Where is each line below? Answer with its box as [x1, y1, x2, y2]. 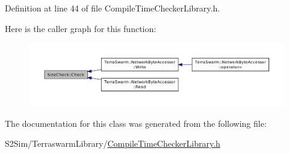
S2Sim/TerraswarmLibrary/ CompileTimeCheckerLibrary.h [5, 137, 220, 150]
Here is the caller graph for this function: [5, 22, 157, 34]
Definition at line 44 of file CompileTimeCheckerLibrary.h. [5, 2, 220, 14]
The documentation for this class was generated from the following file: [5, 117, 267, 129]
